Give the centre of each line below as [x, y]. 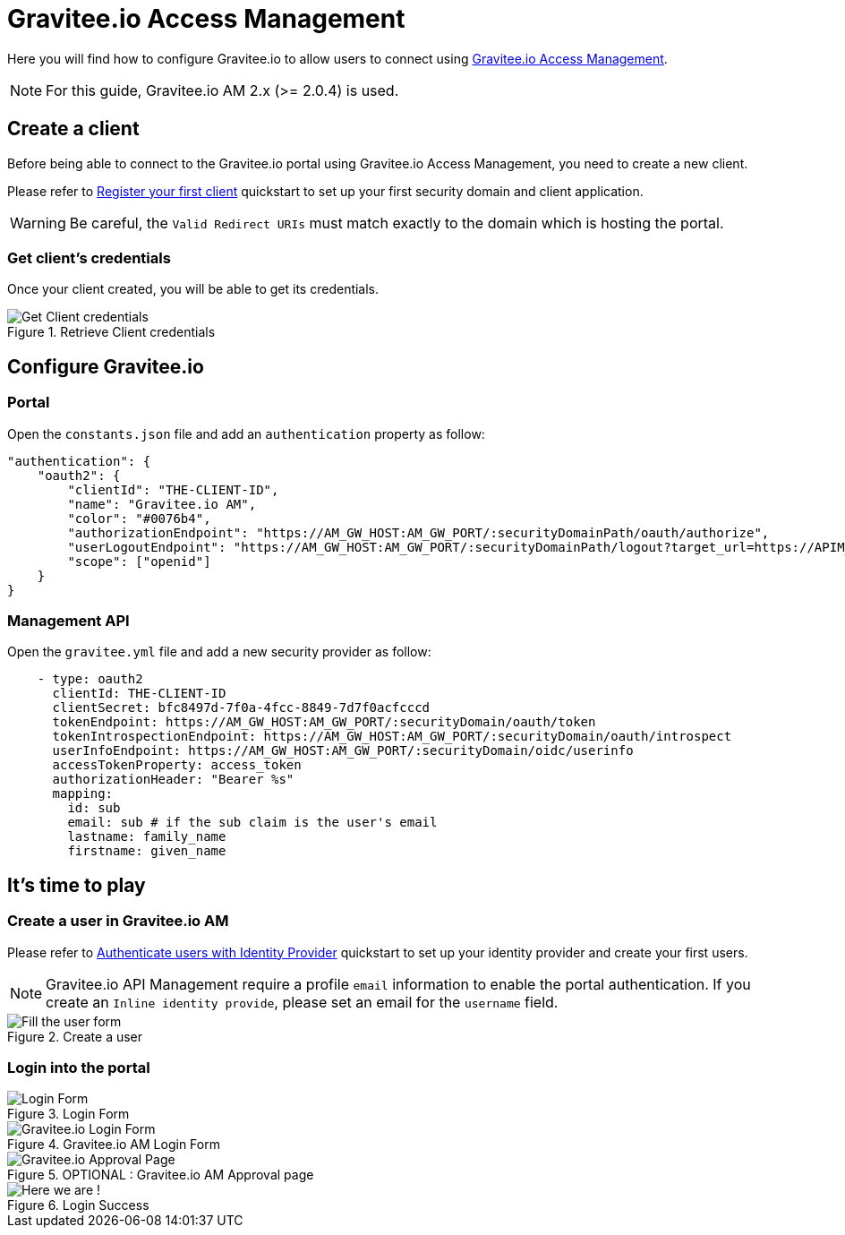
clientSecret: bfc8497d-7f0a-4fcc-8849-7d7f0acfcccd [241, 708]
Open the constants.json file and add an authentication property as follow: [246, 433]
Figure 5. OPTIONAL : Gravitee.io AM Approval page [161, 1175]
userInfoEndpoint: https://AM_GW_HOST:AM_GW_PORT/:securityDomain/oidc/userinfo [343, 751]
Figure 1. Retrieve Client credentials [111, 332]
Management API [68, 620]
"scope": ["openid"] [139, 561]
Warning [38, 223]
